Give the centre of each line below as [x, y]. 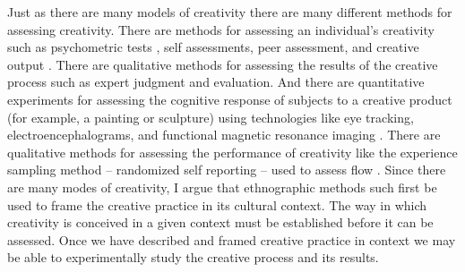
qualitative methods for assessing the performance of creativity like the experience [232, 152]
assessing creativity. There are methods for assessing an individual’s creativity [221, 29]
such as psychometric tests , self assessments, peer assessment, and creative [213, 47]
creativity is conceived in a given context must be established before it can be [220, 222]
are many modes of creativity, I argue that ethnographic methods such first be [222, 187]
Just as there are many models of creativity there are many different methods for [230, 12]
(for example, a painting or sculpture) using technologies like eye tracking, [211, 117]
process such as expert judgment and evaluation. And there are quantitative [216, 82]
